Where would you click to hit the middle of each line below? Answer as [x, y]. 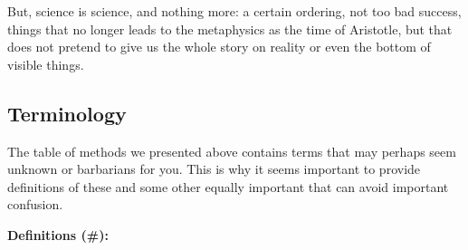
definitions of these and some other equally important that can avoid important [228, 186]
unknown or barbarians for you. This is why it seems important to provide [214, 169]
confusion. [35, 204]
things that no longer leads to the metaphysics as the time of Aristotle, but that [230, 29]
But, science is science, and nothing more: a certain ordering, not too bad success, [234, 11]
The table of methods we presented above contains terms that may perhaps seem [232, 151]
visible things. [46, 64]
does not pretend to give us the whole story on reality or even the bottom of [219, 47]
